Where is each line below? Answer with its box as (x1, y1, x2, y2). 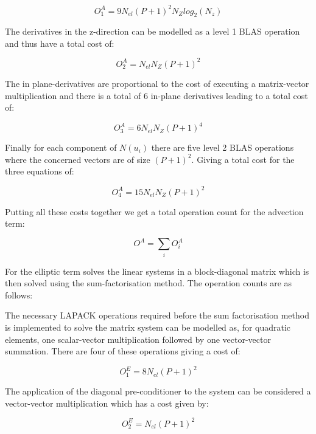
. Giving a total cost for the (191, 153, 295, 165)
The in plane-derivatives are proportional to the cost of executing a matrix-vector (5, 77, 309, 89)
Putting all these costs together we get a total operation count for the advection (5, 205, 304, 218)
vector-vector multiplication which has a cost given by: (5, 396, 209, 409)
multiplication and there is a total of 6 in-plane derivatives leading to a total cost (5, 89, 308, 102)
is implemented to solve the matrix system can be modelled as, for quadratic (5, 320, 291, 333)
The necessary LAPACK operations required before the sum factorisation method (5, 309, 309, 322)
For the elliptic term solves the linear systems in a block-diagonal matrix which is (5, 264, 309, 277)
